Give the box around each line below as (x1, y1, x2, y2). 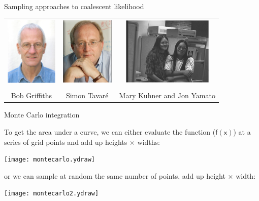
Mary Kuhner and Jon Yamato (119, 90, 215, 101)
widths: (137, 136, 160, 147)
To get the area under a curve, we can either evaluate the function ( (4, 126, 216, 137)
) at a (233, 126, 251, 137)
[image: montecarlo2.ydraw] (4, 190, 99, 197)
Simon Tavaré (66, 90, 109, 101)
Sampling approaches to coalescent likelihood (4, 1, 144, 11)
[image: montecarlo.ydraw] (4, 156, 95, 164)
